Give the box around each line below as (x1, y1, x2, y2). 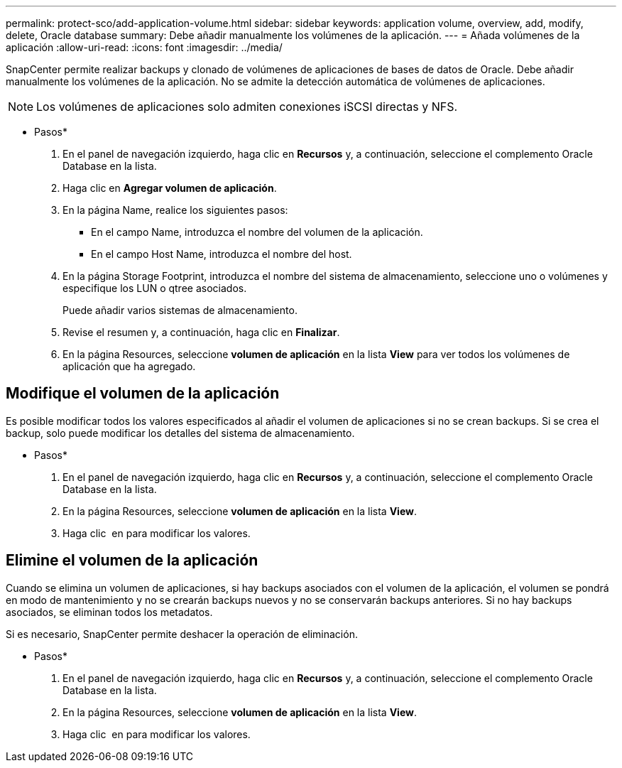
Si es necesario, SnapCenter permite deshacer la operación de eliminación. (6, 627, 358, 640)
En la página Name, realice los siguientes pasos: (62, 204, 288, 216)
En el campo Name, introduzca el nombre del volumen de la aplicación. (91, 226, 423, 238)
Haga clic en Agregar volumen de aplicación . (62, 182, 277, 194)
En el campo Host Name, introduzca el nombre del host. (91, 248, 352, 260)
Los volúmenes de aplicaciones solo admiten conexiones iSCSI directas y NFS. (36, 99, 458, 114)
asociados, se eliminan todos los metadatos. (6, 605, 213, 618)
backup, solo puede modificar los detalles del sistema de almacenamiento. (6, 426, 355, 439)
